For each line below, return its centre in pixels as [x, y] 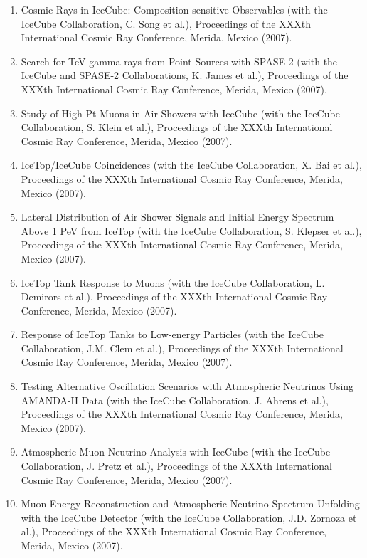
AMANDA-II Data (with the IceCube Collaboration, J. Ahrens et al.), [175, 400]
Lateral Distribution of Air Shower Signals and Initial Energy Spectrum [177, 217]
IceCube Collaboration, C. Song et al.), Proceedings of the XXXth [166, 23]
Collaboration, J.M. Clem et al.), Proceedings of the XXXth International [182, 348]
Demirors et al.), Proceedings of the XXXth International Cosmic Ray [174, 296]
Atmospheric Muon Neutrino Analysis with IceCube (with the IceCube [176, 452]
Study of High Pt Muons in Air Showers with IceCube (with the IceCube [180, 113]
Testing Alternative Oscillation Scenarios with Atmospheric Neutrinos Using [187, 386]
